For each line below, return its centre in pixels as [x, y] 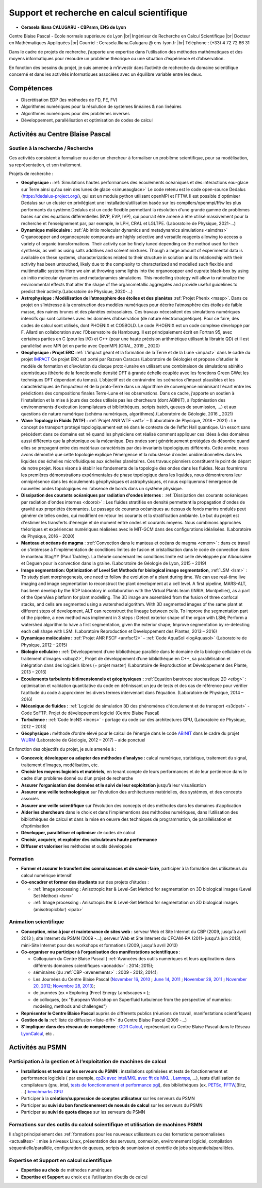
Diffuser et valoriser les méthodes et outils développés [76, 846]
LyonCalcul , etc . [38, 1033]
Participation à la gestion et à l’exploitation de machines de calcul [88, 1062]
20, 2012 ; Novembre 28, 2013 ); [64, 986]
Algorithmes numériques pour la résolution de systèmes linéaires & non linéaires [101, 106]
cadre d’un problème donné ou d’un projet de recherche [77, 778]
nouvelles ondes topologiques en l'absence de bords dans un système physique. [102, 488]
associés [30, 799]
